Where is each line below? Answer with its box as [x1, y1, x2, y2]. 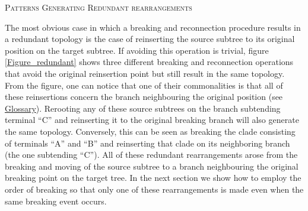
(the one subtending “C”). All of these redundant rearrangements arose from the [5, 148, 298, 161]
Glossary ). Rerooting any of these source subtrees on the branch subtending [5, 102, 281, 114]
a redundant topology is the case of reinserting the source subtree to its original [5, 33, 295, 45]
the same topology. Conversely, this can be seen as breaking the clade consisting [5, 125, 296, 137]
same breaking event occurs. [5, 194, 107, 207]
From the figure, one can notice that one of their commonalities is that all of [5, 79, 283, 91]
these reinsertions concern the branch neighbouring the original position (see [5, 90, 283, 103]
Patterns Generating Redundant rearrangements [5, 1, 192, 13]
